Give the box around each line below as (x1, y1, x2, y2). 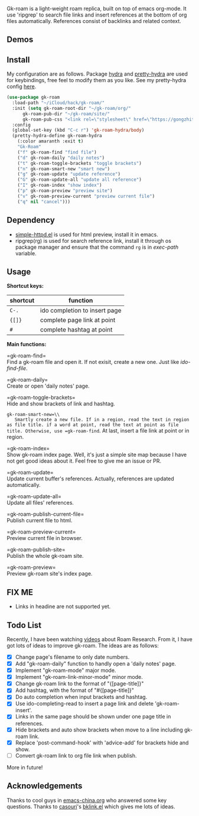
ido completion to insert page (40, 307, 122, 315)
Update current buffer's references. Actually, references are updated (6, 475, 175, 482)
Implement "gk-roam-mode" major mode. (15, 667, 116, 674)
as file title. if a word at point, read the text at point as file (6, 422, 179, 428)
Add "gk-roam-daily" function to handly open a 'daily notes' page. (15, 660, 177, 667)
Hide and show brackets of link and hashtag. (6, 400, 116, 407)
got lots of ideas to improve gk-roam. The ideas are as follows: (6, 642, 159, 649)
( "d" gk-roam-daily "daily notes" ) (17, 155, 105, 161)
